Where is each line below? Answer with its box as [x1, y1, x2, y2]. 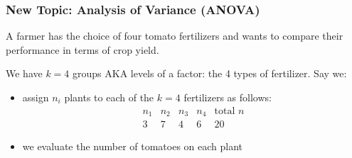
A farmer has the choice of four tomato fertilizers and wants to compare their [6, 28, 343, 43]
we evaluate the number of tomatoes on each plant [22, 139, 243, 154]
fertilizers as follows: [183, 90, 272, 104]
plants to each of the [64, 90, 154, 104]
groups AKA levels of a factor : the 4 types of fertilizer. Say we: [73, 66, 347, 81]
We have [6, 66, 43, 81]
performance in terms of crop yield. [6, 42, 159, 57]
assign [22, 90, 49, 104]
